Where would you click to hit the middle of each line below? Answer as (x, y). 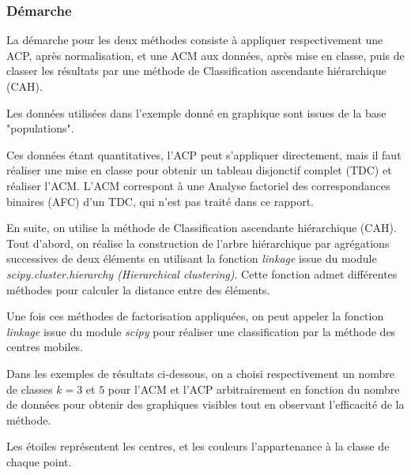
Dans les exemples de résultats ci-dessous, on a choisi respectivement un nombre (200, 373)
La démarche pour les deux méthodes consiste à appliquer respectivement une (195, 40)
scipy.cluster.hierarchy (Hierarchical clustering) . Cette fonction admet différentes (202, 273)
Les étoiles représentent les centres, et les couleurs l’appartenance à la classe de (198, 446)
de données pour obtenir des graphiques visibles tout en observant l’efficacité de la (205, 404)
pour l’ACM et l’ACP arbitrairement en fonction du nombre (254, 389)
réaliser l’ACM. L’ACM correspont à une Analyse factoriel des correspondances (198, 185)
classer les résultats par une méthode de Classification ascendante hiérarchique (196, 71)
